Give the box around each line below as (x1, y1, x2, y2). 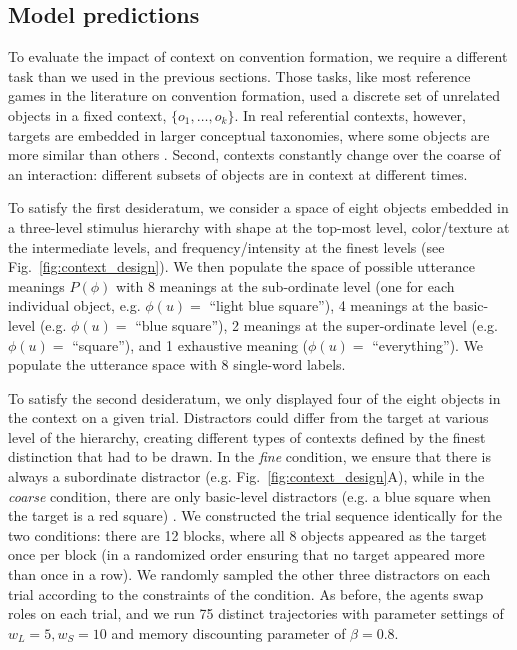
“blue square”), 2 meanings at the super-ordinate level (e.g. (135, 314, 498, 335)
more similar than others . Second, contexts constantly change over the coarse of (8, 144, 501, 165)
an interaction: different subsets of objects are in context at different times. (8, 163, 468, 184)
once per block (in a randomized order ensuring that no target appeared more (8, 544, 485, 565)
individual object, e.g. (8, 295, 141, 316)
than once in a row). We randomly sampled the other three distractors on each (8, 564, 491, 585)
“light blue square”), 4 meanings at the (209, 295, 449, 316)
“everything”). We (372, 334, 484, 355)
